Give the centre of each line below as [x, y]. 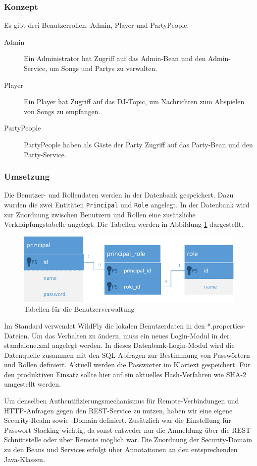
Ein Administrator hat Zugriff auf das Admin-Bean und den [115, 58]
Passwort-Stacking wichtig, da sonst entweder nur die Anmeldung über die [117, 430]
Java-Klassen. [25, 459]
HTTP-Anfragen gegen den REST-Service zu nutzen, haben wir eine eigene [118, 410]
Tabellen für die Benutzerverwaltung [79, 309]
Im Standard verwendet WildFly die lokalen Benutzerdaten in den [104, 325]
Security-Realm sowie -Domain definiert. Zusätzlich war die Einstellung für [118, 420]
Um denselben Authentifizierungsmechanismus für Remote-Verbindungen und [122, 401]
